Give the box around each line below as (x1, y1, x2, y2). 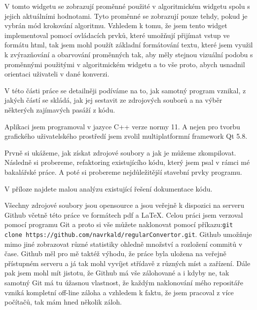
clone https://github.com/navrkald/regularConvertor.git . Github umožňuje (4, 229, 252, 239)
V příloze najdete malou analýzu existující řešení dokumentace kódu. (4, 183, 213, 194)
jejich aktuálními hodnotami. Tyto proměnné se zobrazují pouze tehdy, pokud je (4, 10, 248, 21)
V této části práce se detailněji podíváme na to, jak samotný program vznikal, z (4, 85, 246, 95)
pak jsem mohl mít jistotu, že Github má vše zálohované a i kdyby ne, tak (4, 268, 229, 278)
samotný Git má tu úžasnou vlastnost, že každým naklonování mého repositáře (4, 277, 243, 287)
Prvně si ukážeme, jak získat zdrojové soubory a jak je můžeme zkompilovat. (4, 147, 236, 157)
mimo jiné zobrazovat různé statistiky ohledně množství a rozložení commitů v (4, 238, 243, 249)
